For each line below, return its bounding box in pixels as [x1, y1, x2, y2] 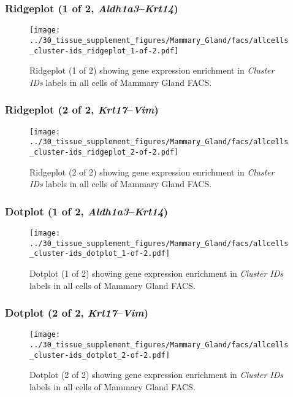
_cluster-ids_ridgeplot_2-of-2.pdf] [29, 147, 179, 156]
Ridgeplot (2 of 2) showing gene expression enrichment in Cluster [29, 165, 275, 178]
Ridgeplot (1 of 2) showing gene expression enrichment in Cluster [29, 64, 275, 77]
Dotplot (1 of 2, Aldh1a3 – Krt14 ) [5, 203, 169, 218]
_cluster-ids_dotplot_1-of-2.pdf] [29, 249, 170, 258]
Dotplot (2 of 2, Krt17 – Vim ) [5, 305, 149, 320]
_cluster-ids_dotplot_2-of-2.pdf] [29, 350, 170, 360]
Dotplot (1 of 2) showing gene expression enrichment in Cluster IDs [29, 266, 284, 279]
